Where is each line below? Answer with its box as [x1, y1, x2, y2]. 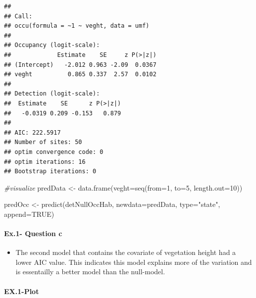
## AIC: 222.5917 [4, 129, 61, 136]
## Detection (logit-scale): [4, 90, 100, 98]
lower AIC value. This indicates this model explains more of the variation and [15, 256, 252, 267]
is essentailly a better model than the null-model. [15, 266, 165, 277]
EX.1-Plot [4, 286, 39, 296]
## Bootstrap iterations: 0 [4, 168, 97, 175]
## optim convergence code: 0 [4, 148, 103, 155]
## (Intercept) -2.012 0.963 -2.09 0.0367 [4, 61, 156, 68]
